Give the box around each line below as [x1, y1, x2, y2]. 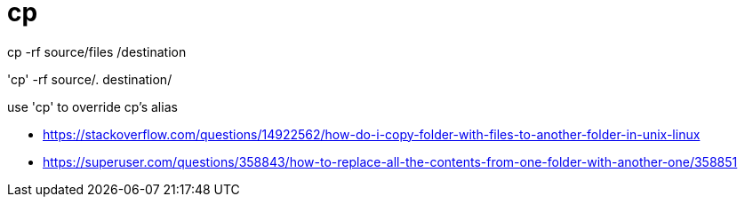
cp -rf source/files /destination [7, 43, 187, 59]
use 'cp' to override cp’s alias [7, 98, 178, 114]
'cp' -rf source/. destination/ [7, 71, 172, 87]
